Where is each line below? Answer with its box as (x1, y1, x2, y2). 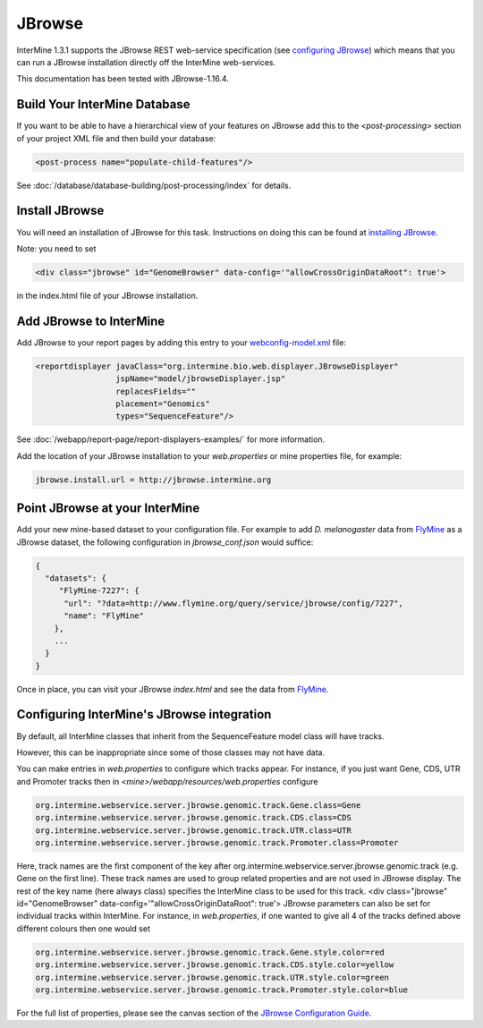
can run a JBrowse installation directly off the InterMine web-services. (16, 56, 276, 67)
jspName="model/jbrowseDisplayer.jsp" (114, 374, 286, 384)
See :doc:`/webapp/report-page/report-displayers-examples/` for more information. (16, 434, 326, 445)
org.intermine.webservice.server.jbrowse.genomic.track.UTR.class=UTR (35, 825, 352, 836)
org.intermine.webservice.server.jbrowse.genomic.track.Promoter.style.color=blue (35, 984, 409, 995)
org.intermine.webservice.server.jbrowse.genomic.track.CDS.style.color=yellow (35, 960, 394, 970)
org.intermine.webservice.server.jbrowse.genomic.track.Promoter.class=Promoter (35, 837, 399, 847)
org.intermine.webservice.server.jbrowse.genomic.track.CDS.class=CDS (35, 812, 352, 823)
